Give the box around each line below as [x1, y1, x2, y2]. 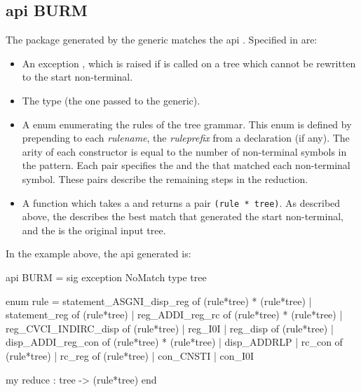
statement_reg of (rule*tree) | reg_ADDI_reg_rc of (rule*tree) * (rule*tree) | [6, 307, 343, 322]
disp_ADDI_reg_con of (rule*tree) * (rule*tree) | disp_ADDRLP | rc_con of [6, 334, 343, 349]
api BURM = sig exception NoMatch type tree [6, 269, 207, 284]
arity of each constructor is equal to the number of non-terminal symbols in [22, 144, 347, 158]
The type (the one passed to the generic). [22, 93, 200, 107]
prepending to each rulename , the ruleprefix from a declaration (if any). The [22, 130, 350, 145]
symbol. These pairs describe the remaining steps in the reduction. [22, 171, 308, 186]
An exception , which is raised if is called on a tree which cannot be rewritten [22, 55, 356, 70]
